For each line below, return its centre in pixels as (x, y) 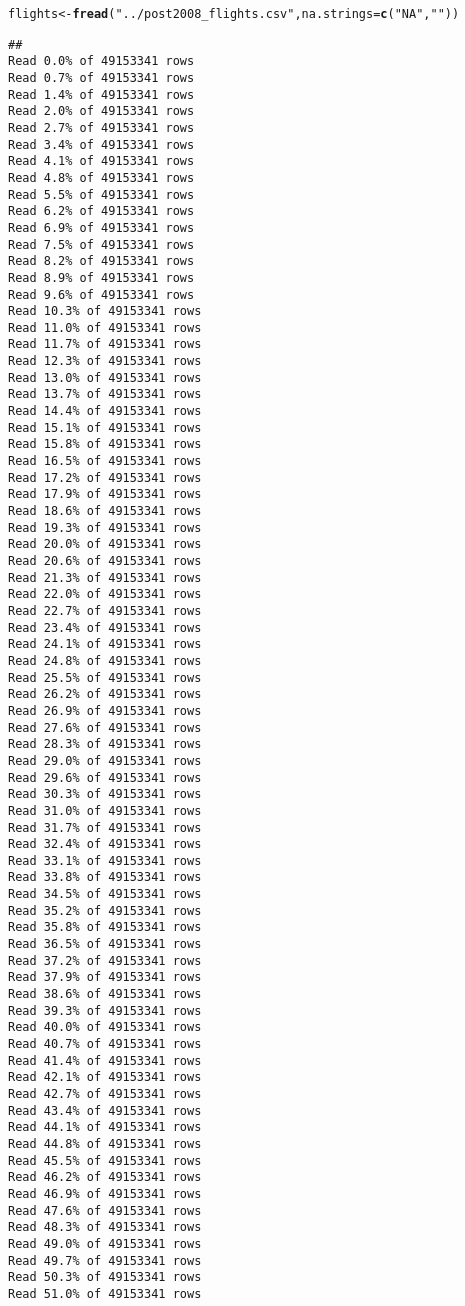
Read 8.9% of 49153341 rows (101, 277)
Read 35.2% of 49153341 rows (105, 910)
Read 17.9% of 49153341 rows (105, 494)
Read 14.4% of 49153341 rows (105, 411)
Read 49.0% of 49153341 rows (105, 1243)
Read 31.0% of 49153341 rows (105, 810)
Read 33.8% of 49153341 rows (105, 877)
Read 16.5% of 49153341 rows (105, 461)
